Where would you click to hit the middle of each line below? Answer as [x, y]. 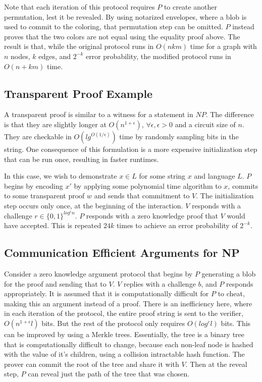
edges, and [55, 56]
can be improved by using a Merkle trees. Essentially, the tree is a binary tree [124, 334]
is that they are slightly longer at [55, 124]
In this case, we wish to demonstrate [61, 176]
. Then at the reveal [216, 364]
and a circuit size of [205, 124]
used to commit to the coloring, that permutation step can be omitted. [114, 26]
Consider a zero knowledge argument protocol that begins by [98, 273]
